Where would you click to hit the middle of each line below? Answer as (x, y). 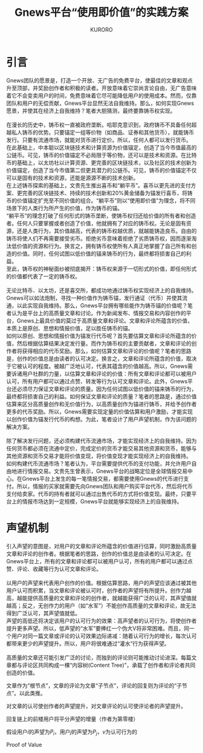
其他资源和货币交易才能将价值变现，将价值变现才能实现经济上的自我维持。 (99, 456)
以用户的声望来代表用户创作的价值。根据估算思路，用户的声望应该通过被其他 (101, 583)
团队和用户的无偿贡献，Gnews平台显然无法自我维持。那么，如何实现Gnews (100, 103)
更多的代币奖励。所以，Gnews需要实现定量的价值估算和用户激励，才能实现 (100, 411)
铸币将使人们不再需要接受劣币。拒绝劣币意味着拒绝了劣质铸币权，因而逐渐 (99, 238)
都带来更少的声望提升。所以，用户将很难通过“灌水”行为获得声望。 (88, 643)
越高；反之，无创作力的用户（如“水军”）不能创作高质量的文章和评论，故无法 (101, 605)
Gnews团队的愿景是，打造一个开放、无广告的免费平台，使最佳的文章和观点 (100, 80)
